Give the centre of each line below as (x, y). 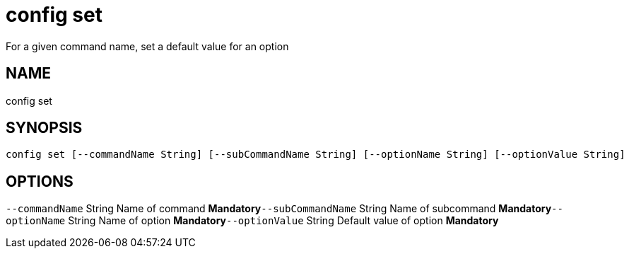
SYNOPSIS (44, 128)
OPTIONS (40, 181)
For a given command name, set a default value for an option (147, 46)
